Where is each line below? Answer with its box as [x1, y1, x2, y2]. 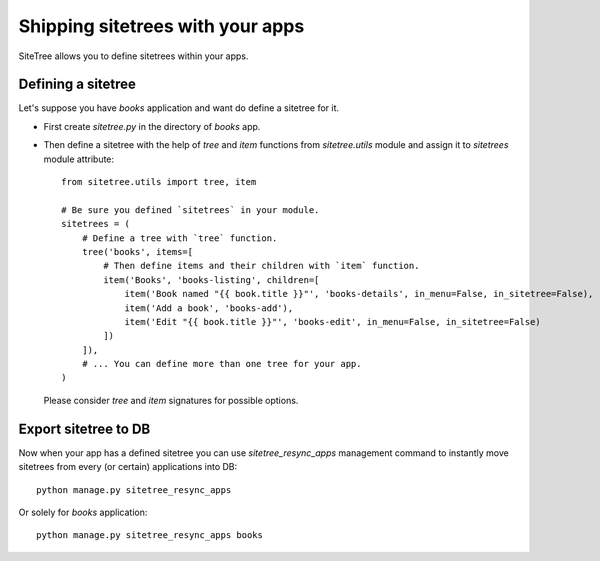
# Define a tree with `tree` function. [81, 232, 278, 244]
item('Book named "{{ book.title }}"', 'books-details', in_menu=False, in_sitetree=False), [124, 288, 594, 300]
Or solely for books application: [18, 506, 148, 518]
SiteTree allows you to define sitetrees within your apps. [18, 50, 249, 62]
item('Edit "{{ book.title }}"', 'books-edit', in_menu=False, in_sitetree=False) [124, 316, 542, 327]
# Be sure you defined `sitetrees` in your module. [61, 204, 320, 215]
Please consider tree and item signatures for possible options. [43, 394, 299, 406]
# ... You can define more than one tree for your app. [81, 358, 362, 370]
